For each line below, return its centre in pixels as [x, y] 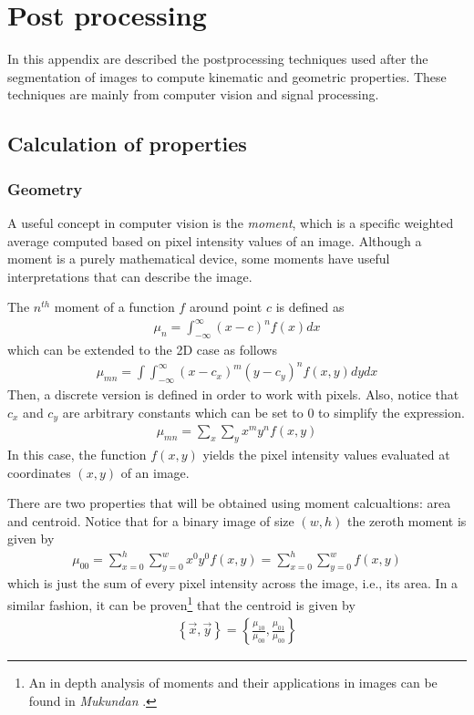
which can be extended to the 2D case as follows [142, 350]
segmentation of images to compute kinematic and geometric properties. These [227, 76]
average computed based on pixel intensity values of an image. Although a [215, 240]
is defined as [310, 307]
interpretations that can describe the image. [130, 276]
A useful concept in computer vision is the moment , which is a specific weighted [231, 222]
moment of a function [114, 307]
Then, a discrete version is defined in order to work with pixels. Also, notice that [233, 394]
